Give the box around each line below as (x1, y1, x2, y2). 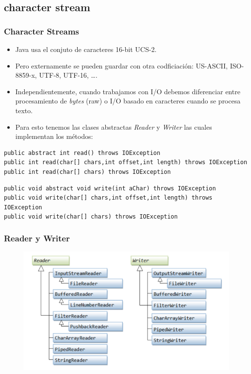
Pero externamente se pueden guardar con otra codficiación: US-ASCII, (15, 60, 228, 70)
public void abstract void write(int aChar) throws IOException (4, 185, 216, 192)
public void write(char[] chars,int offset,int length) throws (4, 194, 213, 202)
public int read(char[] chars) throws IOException (4, 168, 171, 175)
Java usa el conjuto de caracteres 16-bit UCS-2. (15, 44, 157, 54)
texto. (15, 105, 33, 115)
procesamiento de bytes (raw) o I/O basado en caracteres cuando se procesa (15, 96, 241, 106)
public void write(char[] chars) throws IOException (4, 213, 178, 221)
